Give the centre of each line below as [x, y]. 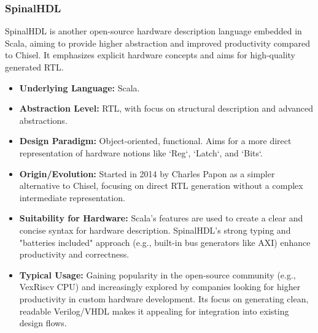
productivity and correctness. [74, 254]
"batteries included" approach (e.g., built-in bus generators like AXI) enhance [165, 242]
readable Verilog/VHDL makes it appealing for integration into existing [154, 311]
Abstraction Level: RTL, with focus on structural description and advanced [166, 108]
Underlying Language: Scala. [79, 87]
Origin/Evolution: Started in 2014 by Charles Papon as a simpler [147, 173]
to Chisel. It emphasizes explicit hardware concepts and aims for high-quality [150, 55]
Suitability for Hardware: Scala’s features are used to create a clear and [161, 218]
